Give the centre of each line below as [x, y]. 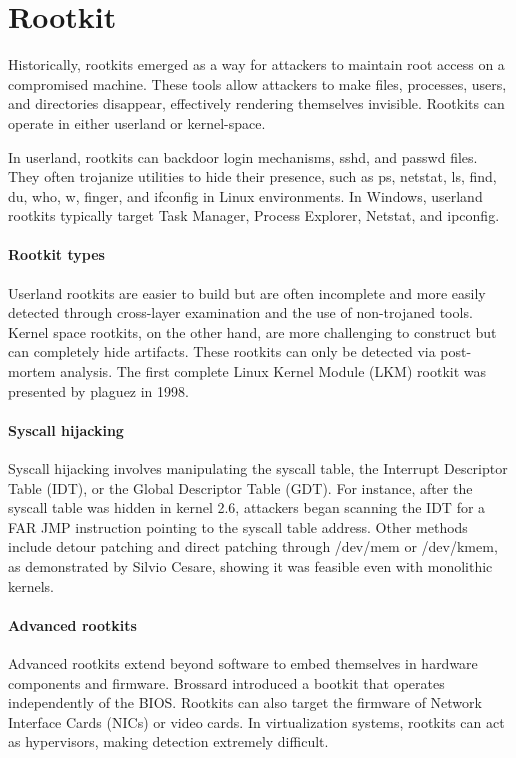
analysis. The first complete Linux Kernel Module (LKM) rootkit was [273, 371]
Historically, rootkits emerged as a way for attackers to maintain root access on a [256, 64]
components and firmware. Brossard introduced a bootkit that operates [226, 682]
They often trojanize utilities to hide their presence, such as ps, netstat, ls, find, [252, 176]
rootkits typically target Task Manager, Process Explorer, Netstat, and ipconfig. [254, 215]
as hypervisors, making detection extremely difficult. [168, 741]
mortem [32, 371]
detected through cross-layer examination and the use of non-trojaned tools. [240, 312]
